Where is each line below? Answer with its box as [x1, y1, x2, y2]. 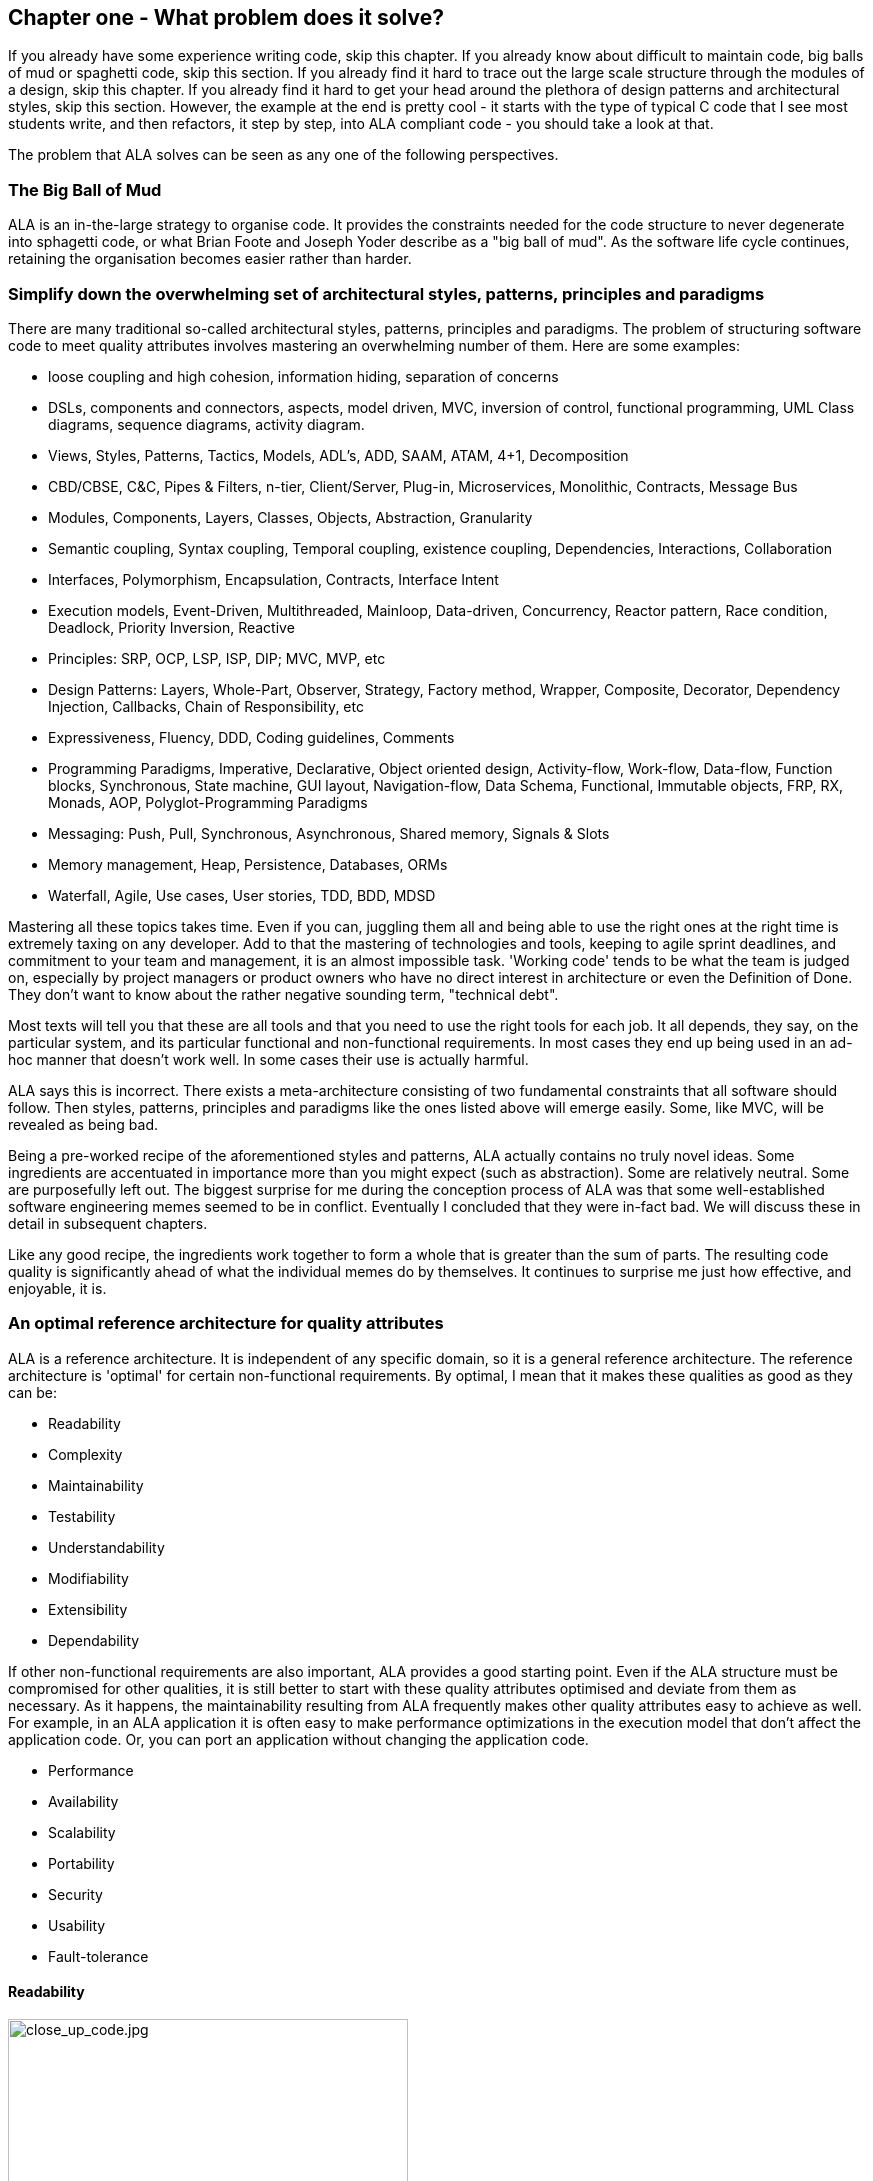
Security [48, 1885, 103, 1903]
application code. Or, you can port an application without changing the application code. [8, 1730, 589, 1748]
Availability [48, 1792, 119, 1810]
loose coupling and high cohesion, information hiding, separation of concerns [48, 367, 559, 385]
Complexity [48, 1445, 123, 1463]
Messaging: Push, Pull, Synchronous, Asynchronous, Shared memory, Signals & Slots [48, 824, 610, 842]
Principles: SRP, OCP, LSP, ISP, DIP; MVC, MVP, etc [48, 649, 386, 667]
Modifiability [48, 1569, 129, 1587]
